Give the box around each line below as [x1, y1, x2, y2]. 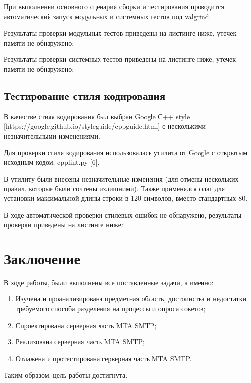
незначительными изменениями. [4, 130, 100, 141]
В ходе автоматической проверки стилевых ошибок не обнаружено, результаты [4, 209, 242, 220]
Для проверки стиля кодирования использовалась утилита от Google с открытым [4, 147, 248, 157]
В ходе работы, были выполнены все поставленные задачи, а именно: [4, 277, 214, 287]
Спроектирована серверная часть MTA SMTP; [15, 320, 157, 330]
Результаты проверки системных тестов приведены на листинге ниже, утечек [4, 54, 236, 64]
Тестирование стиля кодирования [4, 88, 165, 103]
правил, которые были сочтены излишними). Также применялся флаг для [4, 183, 225, 193]
